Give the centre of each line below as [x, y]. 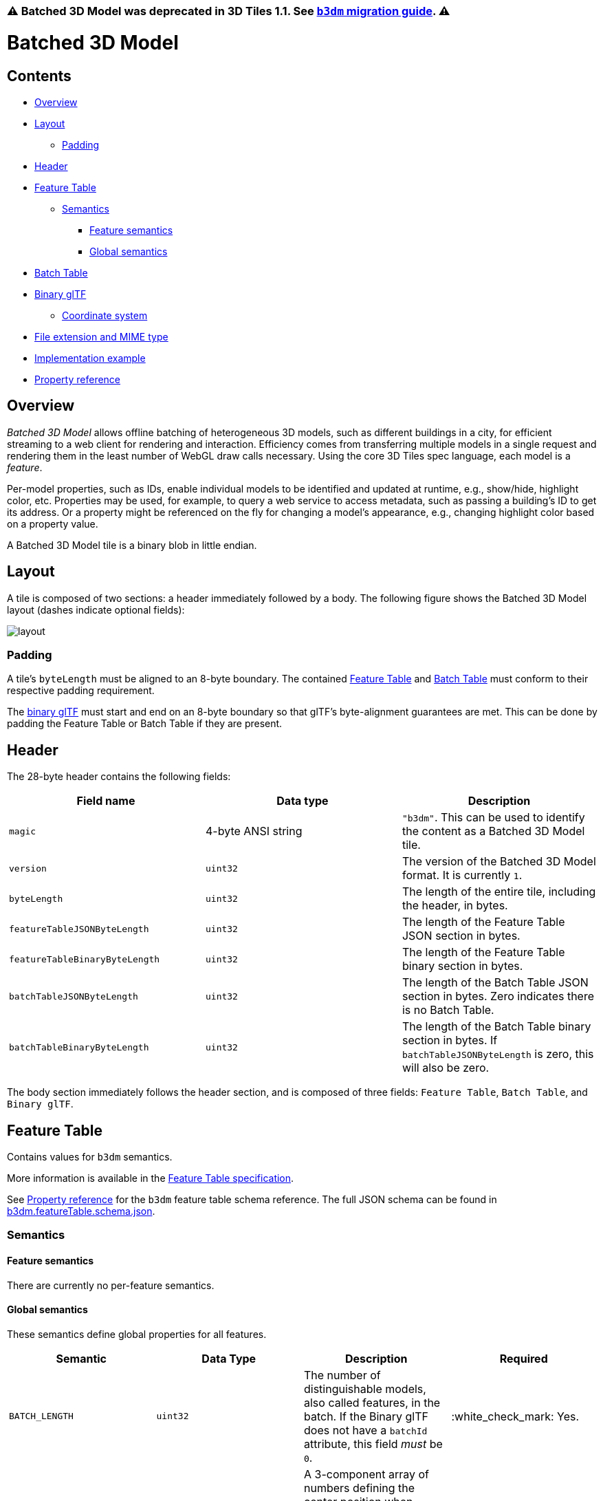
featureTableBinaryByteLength [85, 959]
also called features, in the [372, 1402]
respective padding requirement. [81, 691]
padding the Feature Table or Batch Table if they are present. [145, 724]
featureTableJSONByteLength [79, 929]
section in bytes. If [450, 1040]
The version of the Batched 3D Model [499, 862]
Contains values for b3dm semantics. [90, 1157]
